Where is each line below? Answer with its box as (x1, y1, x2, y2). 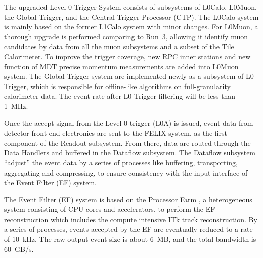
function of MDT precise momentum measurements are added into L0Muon (4, 61, 239, 71)
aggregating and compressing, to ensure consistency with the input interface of (4, 167, 248, 178)
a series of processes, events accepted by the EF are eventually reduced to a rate (4, 224, 253, 234)
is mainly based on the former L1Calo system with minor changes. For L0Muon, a (4, 21, 258, 32)
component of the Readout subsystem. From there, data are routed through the (4, 137, 251, 148)
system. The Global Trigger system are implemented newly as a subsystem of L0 (4, 71, 254, 81)
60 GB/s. (4, 243, 34, 254)
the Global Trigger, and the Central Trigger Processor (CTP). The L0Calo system (4, 11, 259, 22)
